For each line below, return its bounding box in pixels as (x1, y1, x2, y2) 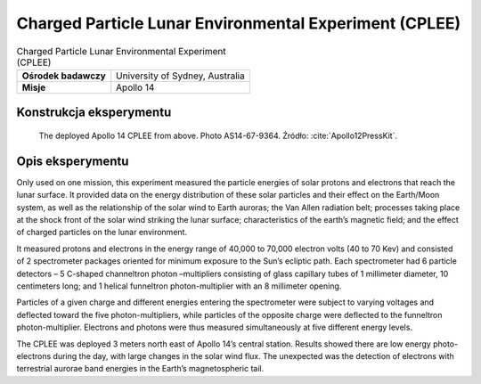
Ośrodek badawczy (21, 69, 106, 82)
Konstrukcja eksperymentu (16, 105, 172, 120)
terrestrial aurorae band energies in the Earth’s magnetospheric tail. (16, 364, 265, 374)
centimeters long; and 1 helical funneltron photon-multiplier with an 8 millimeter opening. (16, 281, 342, 291)
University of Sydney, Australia (116, 69, 245, 82)
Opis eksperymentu (16, 153, 129, 168)
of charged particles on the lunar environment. (16, 227, 187, 238)
